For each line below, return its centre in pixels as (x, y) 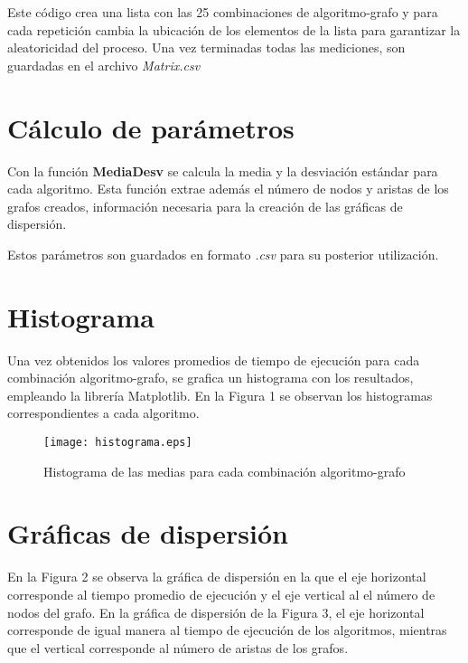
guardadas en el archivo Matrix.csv (104, 65)
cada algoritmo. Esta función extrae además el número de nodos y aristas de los (228, 189)
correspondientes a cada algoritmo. (103, 413)
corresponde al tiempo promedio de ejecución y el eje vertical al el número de (221, 594)
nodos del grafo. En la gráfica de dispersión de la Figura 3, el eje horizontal (216, 612)
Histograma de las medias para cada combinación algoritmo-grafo (225, 471)
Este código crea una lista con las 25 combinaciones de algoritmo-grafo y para (223, 12)
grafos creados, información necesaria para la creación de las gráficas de (205, 206)
